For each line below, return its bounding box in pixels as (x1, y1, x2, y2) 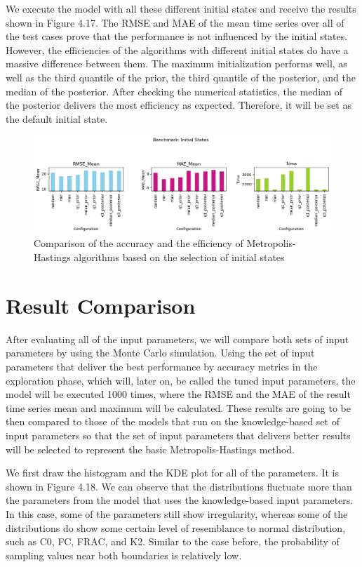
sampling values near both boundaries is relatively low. (6, 547, 242, 562)
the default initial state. (6, 111, 108, 126)
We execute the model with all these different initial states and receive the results (6, 1, 356, 15)
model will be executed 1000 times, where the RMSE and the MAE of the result (6, 387, 351, 401)
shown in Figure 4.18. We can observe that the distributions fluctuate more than (6, 479, 352, 493)
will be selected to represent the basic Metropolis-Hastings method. (6, 441, 295, 456)
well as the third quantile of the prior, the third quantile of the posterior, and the (6, 69, 356, 84)
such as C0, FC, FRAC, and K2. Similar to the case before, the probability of (6, 534, 340, 549)
